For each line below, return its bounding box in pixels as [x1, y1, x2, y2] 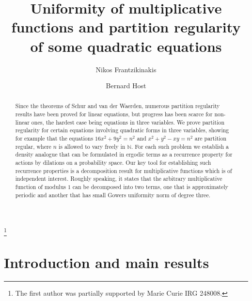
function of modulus [15, 183, 66, 191]
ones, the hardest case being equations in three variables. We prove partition [31, 118, 225, 126]
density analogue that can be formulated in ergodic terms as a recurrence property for [15, 150, 233, 158]
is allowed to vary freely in [58, 142, 126, 150]
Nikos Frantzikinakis [95, 64, 157, 74]
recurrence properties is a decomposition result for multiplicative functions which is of [15, 166, 232, 174]
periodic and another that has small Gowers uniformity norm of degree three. [15, 190, 210, 199]
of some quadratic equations [30, 36, 222, 56]
